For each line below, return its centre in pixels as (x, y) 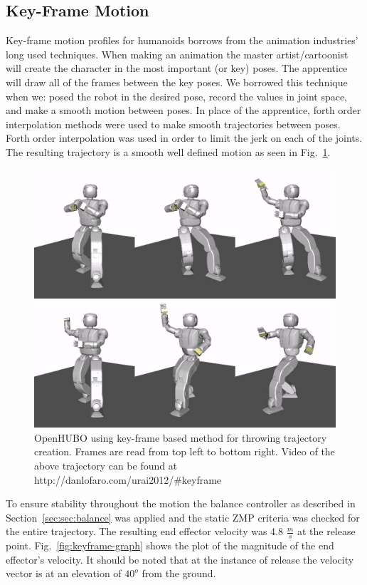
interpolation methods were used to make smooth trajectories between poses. (173, 124)
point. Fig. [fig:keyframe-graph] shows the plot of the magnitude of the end (170, 545)
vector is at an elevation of (64, 573)
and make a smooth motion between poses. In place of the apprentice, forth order (183, 110)
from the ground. (179, 573)
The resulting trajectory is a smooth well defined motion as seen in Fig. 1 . (168, 151)
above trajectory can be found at (106, 466)
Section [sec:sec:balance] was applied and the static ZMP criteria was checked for (183, 517)
